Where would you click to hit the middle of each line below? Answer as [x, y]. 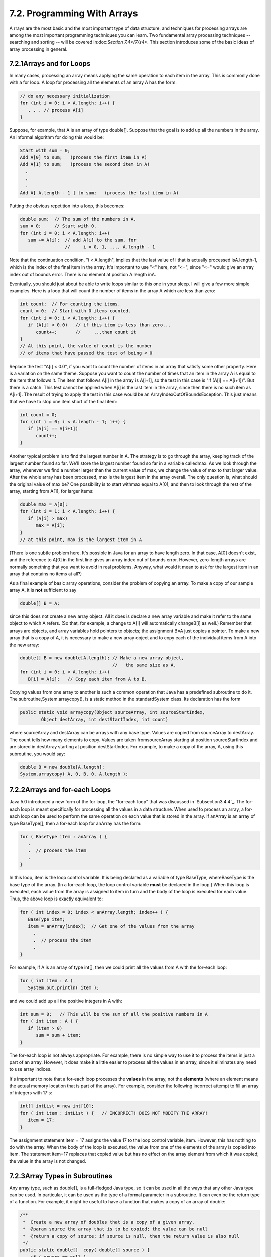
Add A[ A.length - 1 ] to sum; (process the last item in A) [99, 193]
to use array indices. [30, 1069]
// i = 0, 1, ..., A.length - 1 [110, 247]
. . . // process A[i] [56, 110]
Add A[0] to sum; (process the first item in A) [84, 157]
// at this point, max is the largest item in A [81, 540]
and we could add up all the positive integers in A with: [66, 1001]
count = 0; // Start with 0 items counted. [76, 311]
